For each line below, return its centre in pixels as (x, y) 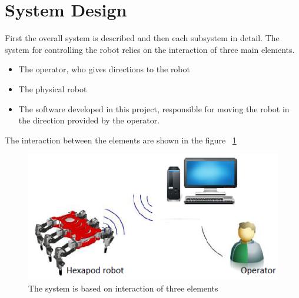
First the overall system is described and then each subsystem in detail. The (142, 38)
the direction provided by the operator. (89, 120)
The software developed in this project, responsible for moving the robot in (154, 108)
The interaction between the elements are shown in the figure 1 (121, 140)
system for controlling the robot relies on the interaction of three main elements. (150, 49)
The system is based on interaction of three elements (123, 288)
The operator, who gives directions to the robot (104, 69)
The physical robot (53, 88)
